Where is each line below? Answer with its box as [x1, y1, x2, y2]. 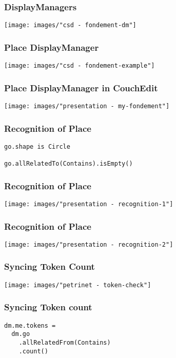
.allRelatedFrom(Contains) [18, 339, 111, 346]
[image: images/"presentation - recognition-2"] [4, 241, 173, 248]
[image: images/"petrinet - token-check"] [4, 281, 151, 289]
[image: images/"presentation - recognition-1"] [4, 201, 173, 208]
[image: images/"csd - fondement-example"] [4, 62, 155, 70]
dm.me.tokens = [4, 322, 56, 329]
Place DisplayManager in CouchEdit [4, 81, 158, 94]
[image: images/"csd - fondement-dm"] [4, 22, 136, 29]
